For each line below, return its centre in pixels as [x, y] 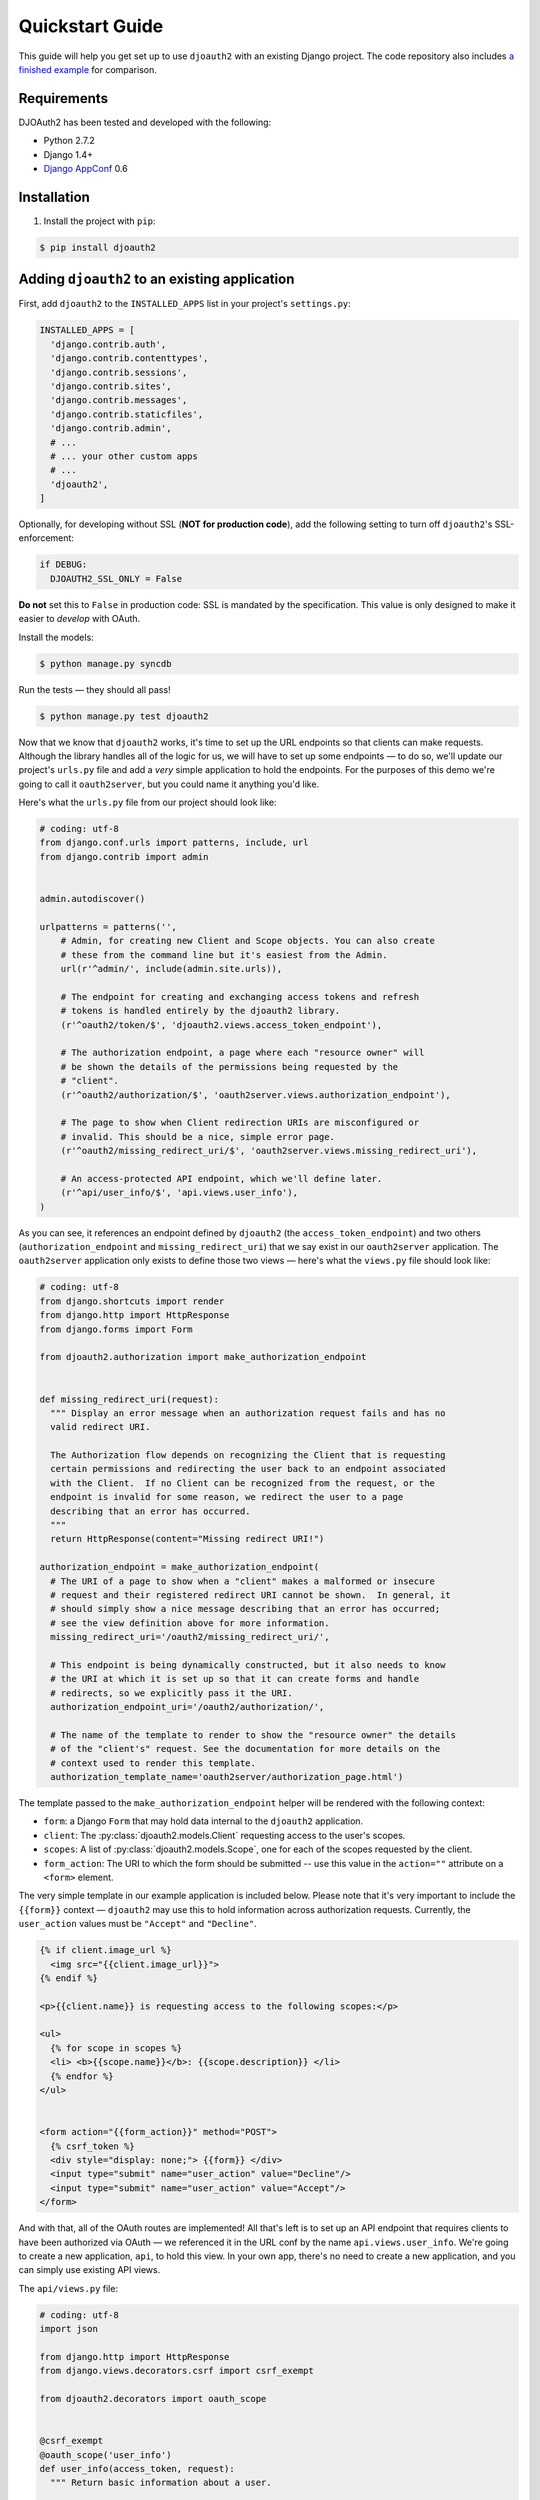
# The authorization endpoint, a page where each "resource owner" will [242, 1053]
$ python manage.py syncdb [105, 663]
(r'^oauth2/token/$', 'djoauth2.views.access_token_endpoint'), [221, 1024]
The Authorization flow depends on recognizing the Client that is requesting [248, 1455]
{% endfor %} [82, 2076]
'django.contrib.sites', [111, 386]
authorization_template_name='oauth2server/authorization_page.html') [227, 1777]
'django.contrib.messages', [119, 400]
